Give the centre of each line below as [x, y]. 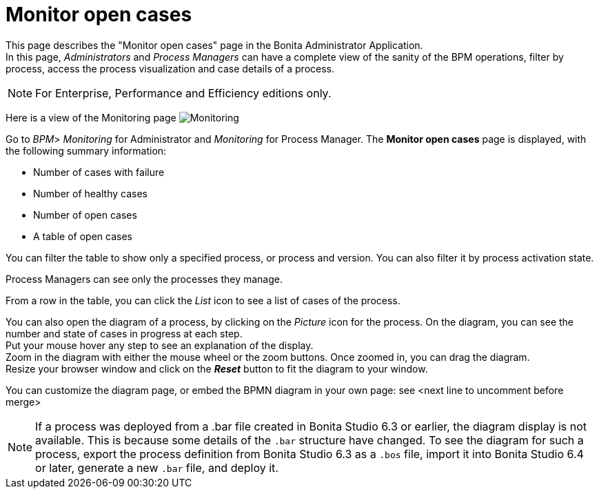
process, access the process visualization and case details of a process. [170, 68]
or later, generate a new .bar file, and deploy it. [157, 467]
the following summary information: [86, 150]
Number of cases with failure [99, 172]
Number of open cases [85, 215]
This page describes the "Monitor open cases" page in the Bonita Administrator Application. [214, 45]
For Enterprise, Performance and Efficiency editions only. [183, 93]
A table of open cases [83, 236]
